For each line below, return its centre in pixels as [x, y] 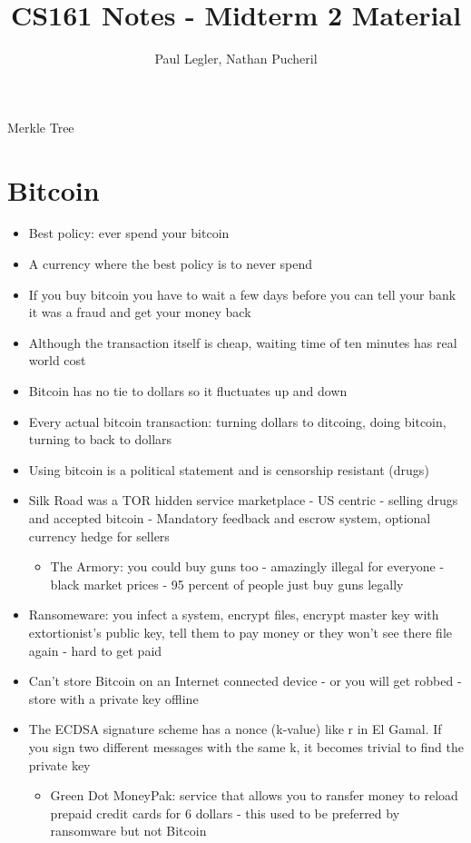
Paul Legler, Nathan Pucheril [236, 59]
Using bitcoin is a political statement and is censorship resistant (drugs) [229, 469]
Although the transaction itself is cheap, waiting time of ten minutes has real [243, 342]
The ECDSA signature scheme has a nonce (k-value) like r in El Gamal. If [235, 729]
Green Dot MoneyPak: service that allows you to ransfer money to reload [254, 795]
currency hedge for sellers [99, 536]
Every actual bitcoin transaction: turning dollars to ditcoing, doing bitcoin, [237, 421]
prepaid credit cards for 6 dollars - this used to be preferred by [225, 813]
